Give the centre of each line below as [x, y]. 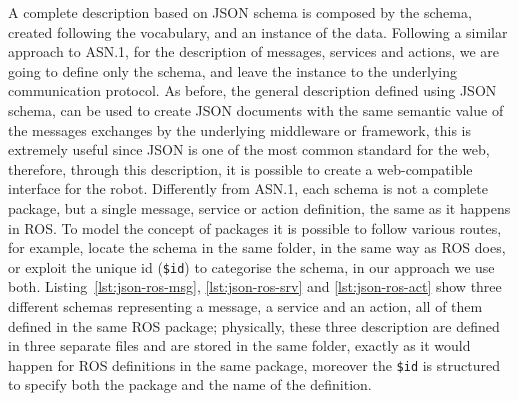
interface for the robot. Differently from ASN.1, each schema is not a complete [248, 188]
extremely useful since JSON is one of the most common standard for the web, [249, 149]
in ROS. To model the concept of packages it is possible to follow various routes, [255, 227]
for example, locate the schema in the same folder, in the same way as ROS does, [257, 247]
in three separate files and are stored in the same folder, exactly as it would [239, 345]
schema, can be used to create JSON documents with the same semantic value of [256, 109]
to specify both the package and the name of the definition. [190, 384]
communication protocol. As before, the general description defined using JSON [252, 90]
